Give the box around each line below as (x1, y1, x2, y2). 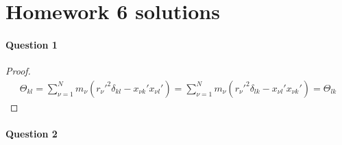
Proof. (5, 64, 31, 78)
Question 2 (5, 126, 58, 140)
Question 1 (5, 37, 58, 51)
